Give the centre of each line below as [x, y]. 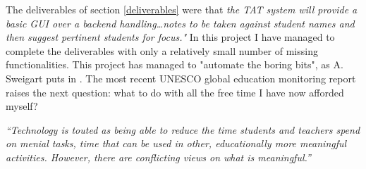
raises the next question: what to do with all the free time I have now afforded [175, 92]
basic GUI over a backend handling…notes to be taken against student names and [180, 23]
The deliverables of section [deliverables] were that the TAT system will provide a [182, 9]
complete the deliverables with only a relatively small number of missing [162, 50]
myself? [22, 106]
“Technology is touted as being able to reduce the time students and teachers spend [183, 129]
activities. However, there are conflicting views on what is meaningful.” [158, 157]
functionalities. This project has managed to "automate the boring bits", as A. [175, 64]
